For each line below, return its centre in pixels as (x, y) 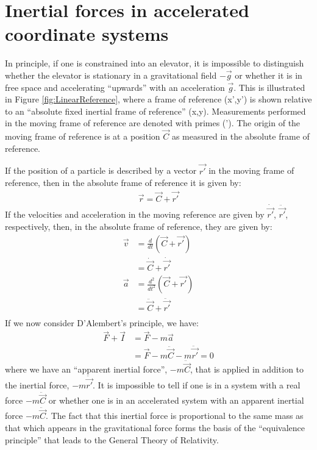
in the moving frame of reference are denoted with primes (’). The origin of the (153, 123)
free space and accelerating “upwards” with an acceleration (115, 87)
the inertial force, (37, 385)
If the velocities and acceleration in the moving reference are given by (135, 214)
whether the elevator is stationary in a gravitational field (111, 75)
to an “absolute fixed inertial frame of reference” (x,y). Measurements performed (155, 111)
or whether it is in (269, 75)
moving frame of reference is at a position (83, 136)
